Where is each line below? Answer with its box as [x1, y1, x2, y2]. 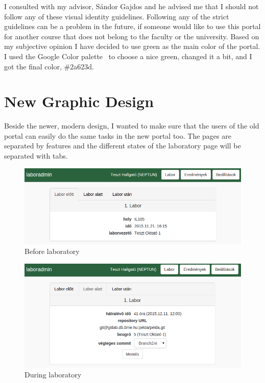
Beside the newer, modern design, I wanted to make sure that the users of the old [4, 120, 259, 131]
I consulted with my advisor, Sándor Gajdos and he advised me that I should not [4, 1, 259, 11]
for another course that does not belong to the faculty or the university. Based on [4, 31, 259, 41]
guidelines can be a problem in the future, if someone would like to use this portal [4, 21, 261, 32]
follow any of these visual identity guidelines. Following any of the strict [4, 11, 229, 21]
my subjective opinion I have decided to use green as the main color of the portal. [4, 41, 260, 52]
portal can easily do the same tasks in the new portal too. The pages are [4, 130, 231, 141]
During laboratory [25, 369, 82, 380]
